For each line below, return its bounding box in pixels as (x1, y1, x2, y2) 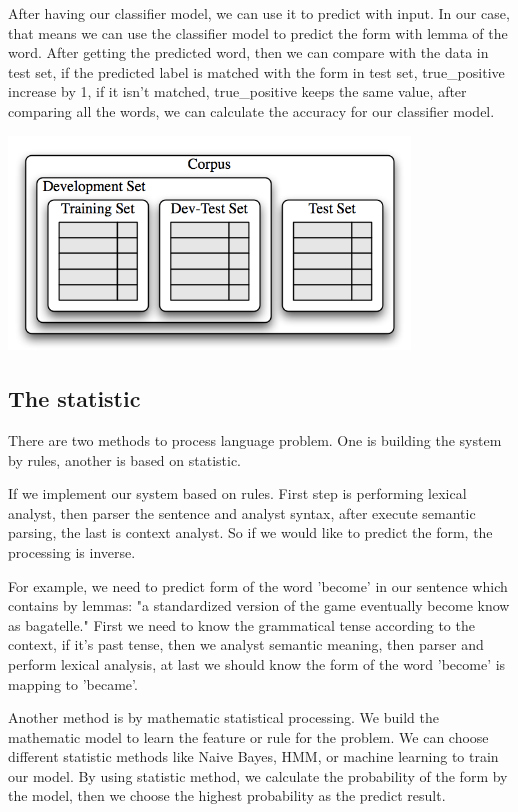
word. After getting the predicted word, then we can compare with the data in (8, 42, 489, 63)
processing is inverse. (8, 541, 136, 562)
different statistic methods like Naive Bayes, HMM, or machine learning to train (8, 746, 499, 767)
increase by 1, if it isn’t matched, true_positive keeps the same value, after (8, 81, 467, 102)
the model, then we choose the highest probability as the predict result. (8, 785, 446, 806)
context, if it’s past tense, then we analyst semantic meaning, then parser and (8, 634, 484, 655)
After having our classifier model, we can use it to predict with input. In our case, (8, 3, 510, 23)
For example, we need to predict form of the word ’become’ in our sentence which (8, 575, 508, 596)
